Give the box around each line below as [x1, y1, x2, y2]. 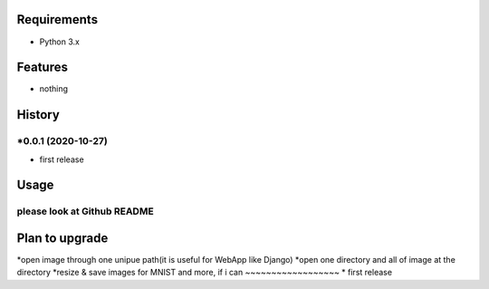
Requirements [16, 12, 99, 27]
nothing [39, 83, 68, 94]
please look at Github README [16, 205, 154, 217]
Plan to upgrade [16, 230, 109, 246]
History [16, 107, 61, 122]
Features [16, 60, 68, 75]
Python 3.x [39, 36, 81, 47]
